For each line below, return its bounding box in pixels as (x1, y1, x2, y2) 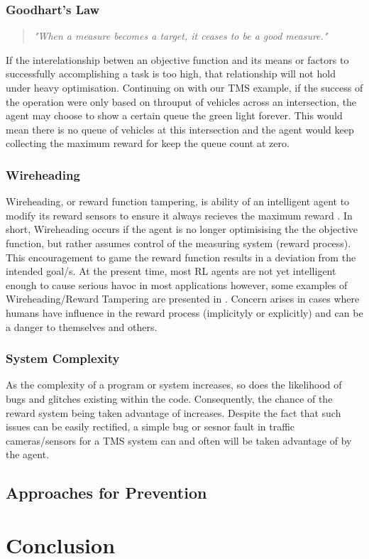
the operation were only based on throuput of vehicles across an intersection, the (6, 94, 357, 109)
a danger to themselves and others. (6, 319, 158, 334)
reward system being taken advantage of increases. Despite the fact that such (6, 405, 341, 420)
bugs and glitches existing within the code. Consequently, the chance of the (6, 391, 333, 406)
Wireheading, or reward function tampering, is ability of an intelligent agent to (6, 194, 350, 209)
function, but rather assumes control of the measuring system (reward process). (6, 235, 351, 250)
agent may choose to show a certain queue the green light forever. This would (6, 108, 343, 123)
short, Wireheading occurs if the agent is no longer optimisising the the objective (6, 222, 358, 237)
